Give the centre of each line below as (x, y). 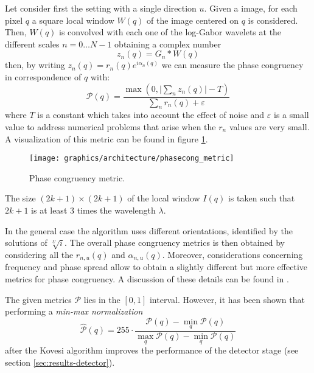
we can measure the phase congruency (232, 65)
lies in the (102, 299)
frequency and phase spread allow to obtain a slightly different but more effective (156, 267)
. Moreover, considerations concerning (232, 254)
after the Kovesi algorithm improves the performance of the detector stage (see (152, 350)
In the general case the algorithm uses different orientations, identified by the (149, 230)
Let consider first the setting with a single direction (101, 8)
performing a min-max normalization (74, 311)
